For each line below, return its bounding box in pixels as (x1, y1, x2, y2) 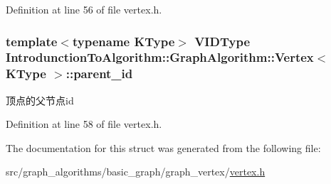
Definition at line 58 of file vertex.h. (6, 117, 162, 131)
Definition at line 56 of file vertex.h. (6, 2, 162, 16)
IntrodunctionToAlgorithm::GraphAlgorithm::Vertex (6, 48, 314, 66)
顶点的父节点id (6, 92, 74, 107)
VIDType (194, 32, 251, 50)
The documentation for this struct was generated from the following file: (6, 140, 321, 155)
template (6, 32, 58, 50)
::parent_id (65, 65, 133, 82)
